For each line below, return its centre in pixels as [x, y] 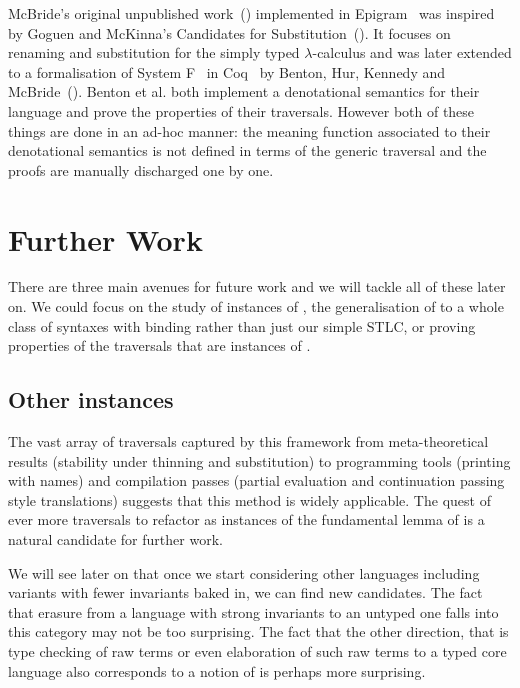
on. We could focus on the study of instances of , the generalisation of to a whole [256, 306]
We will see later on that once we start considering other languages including [244, 572]
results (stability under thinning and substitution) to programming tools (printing [259, 460]
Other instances [91, 399]
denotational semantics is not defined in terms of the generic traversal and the [247, 150]
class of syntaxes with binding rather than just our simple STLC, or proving [242, 325]
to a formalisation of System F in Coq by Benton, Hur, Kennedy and [227, 71]
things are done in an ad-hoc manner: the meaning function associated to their [249, 130]
